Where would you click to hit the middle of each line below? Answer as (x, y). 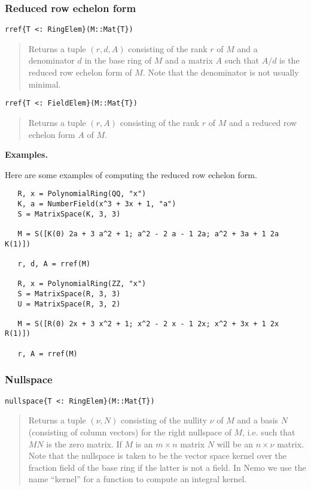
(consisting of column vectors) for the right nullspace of (130, 432)
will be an (235, 444)
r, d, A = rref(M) (54, 264)
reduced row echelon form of (80, 72)
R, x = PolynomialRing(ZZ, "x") (82, 284)
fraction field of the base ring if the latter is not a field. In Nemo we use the (167, 467)
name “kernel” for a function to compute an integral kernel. (138, 479)
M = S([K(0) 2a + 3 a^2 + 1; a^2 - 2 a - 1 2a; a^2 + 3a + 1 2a (148, 234)
